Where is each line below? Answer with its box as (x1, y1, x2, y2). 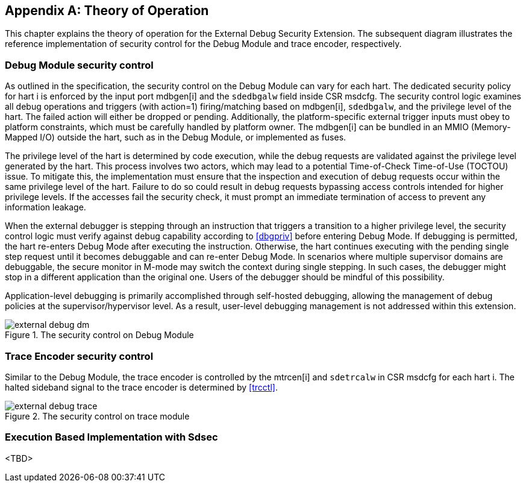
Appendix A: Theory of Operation (5, 3, 209, 18)
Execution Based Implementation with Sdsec (5, 431, 218, 444)
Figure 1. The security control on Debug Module (5, 330, 194, 341)
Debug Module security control (5, 58, 154, 71)
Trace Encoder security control (5, 350, 154, 362)
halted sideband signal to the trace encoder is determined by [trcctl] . (5, 382, 278, 392)
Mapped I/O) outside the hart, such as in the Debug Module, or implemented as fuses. (5, 132, 346, 143)
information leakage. (5, 202, 86, 213)
